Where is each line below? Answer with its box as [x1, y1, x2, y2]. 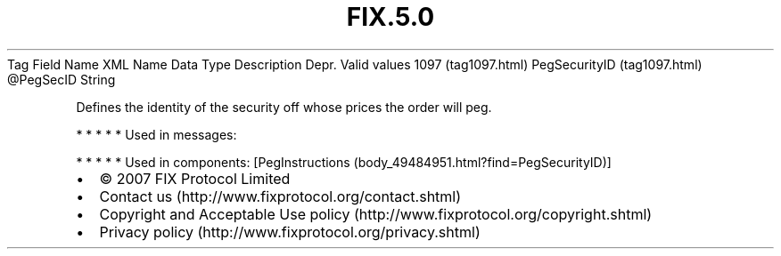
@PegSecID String [7, 71, 116, 87]
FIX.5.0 [346, 2, 435, 32]
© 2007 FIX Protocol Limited [99, 169, 291, 188]
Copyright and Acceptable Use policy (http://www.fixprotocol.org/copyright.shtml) [99, 204, 653, 223]
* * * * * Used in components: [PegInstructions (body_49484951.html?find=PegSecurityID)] [76, 154, 612, 170]
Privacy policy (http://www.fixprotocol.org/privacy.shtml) [99, 222, 481, 241]
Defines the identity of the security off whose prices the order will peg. [76, 99, 492, 115]
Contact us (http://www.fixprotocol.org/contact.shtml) [99, 187, 462, 205]
